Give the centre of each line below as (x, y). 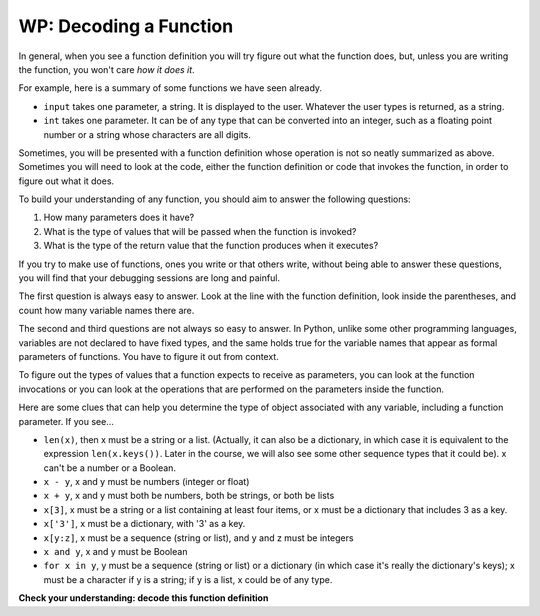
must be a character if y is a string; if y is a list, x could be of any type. (188, 579)
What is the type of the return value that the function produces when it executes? (211, 246)
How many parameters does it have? (119, 217)
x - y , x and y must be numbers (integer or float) (146, 482)
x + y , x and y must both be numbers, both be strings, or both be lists (189, 496)
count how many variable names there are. (106, 310)
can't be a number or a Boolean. (110, 467)
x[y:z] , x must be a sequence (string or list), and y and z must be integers (198, 537)
